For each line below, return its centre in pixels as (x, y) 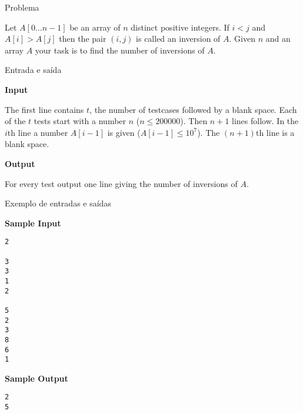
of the (15, 121)
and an (278, 39)
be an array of (95, 27)
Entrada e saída (33, 70)
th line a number (38, 132)
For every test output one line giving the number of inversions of (121, 183)
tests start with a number (80, 121)
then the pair (83, 39)
